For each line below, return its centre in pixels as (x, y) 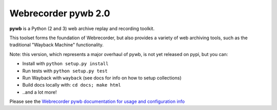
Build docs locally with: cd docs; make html (72, 85)
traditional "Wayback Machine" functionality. (56, 45)
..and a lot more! (39, 92)
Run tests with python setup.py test (65, 71)
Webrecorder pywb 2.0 (60, 13)
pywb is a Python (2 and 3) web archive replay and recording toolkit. (82, 29)
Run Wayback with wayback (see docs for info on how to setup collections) (102, 78)
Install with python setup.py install (65, 64)
